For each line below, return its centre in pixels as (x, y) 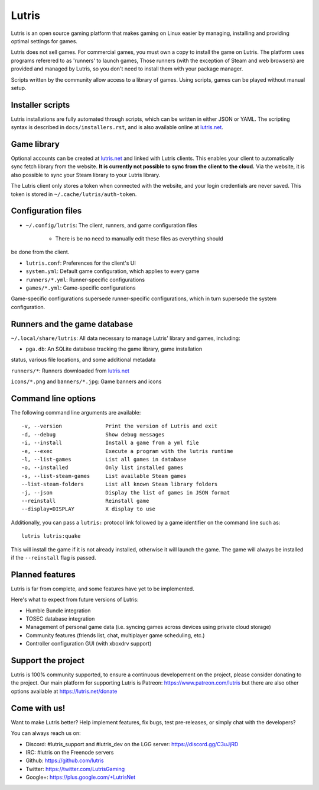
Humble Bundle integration (58, 611)
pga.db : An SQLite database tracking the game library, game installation (114, 349)
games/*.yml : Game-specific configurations (81, 288)
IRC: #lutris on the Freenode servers (70, 752)
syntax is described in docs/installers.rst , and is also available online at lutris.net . (117, 127)
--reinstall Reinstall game (85, 501)
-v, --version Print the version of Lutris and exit (120, 426)
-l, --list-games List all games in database (104, 460)
